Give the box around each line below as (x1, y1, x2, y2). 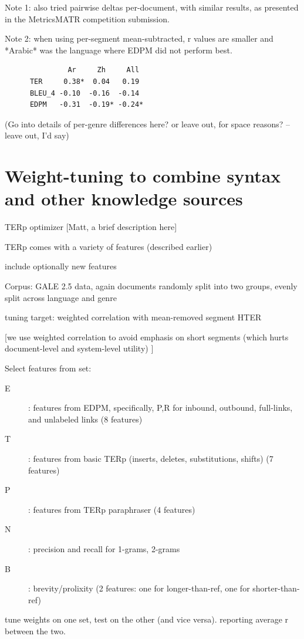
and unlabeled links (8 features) (28, 413, 143, 425)
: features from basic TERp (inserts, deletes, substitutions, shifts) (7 (28, 452, 273, 464)
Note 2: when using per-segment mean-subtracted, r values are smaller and (5, 32, 273, 45)
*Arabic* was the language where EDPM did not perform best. (5, 43, 232, 56)
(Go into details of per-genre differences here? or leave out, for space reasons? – (5, 117, 291, 130)
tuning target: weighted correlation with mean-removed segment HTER (5, 311, 262, 323)
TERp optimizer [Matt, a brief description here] (5, 221, 177, 233)
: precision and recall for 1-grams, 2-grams (28, 542, 180, 555)
